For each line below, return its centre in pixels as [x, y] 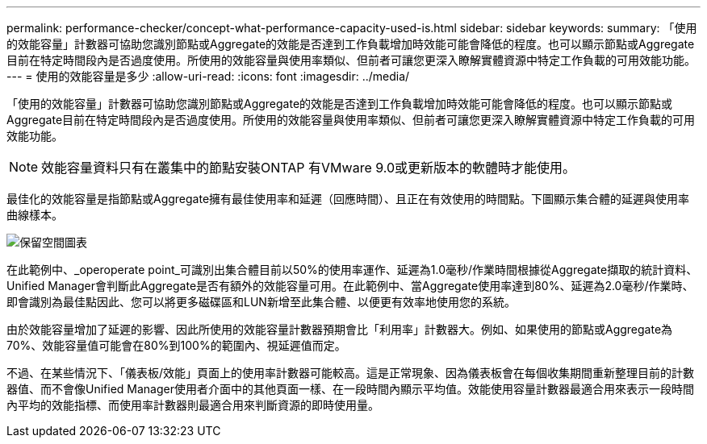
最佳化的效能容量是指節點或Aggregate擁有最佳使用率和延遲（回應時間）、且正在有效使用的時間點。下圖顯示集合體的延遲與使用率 [348, 199]
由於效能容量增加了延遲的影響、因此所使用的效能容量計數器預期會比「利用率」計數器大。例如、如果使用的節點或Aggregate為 [340, 329]
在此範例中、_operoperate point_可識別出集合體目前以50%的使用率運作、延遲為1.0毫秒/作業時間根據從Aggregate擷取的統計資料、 [352, 270]
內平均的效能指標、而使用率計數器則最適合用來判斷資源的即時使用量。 [193, 405]
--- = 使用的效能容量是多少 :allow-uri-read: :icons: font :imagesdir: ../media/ [208, 76]
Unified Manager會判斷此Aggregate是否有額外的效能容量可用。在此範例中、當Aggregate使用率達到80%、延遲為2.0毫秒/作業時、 [350, 286]
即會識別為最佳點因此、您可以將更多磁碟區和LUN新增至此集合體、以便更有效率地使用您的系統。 [261, 302]
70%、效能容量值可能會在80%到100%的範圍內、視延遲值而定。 [176, 345]
